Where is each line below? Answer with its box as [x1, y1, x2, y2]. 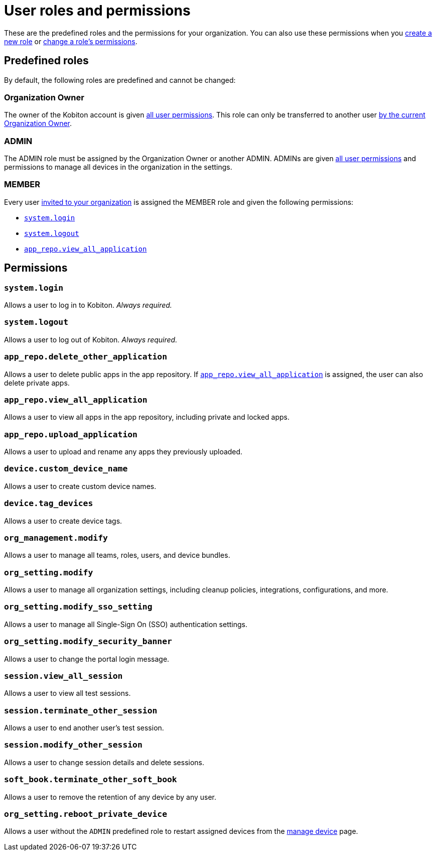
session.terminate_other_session [4, 705, 158, 715]
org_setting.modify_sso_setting [4, 602, 153, 612]
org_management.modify [4, 533, 108, 543]
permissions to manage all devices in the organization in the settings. [4, 163, 232, 172]
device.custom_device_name [4, 464, 128, 474]
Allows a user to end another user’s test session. [4, 723, 164, 732]
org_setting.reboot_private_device [4, 809, 168, 819]
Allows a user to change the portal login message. [4, 654, 170, 663]
